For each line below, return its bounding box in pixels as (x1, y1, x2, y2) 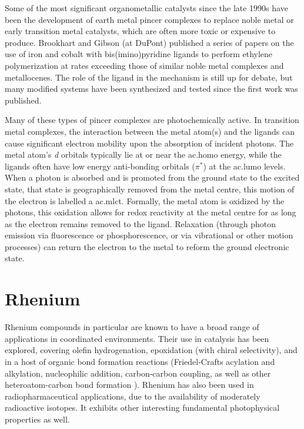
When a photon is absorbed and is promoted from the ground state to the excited (5, 171, 300, 184)
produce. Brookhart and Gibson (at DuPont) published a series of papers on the (5, 36, 294, 48)
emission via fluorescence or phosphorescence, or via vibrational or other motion (5, 229, 293, 241)
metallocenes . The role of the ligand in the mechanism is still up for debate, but (5, 71, 293, 83)
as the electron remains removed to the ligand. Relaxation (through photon (5, 217, 276, 230)
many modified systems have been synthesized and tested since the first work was (5, 82, 298, 95)
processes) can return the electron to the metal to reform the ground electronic (5, 240, 289, 252)
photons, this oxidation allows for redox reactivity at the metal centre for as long (5, 206, 296, 218)
